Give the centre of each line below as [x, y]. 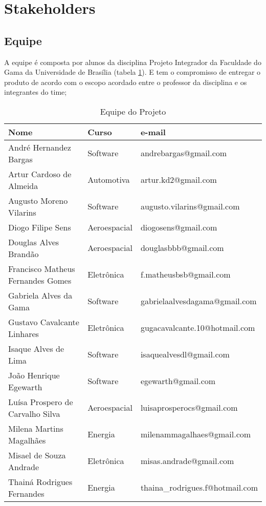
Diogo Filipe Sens [40, 227]
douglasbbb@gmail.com [182, 248]
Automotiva [109, 180]
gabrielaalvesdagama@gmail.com [198, 301]
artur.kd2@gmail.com [179, 180]
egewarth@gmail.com [178, 381]
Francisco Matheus [42, 268]
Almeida [23, 185]
